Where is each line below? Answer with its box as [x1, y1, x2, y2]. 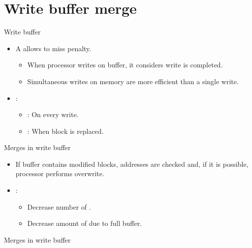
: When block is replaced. [27, 125, 104, 136]
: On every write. [27, 109, 79, 120]
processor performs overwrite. [15, 168, 104, 179]
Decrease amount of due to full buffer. [27, 218, 142, 228]
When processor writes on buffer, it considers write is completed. [27, 60, 223, 70]
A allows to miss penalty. [15, 43, 92, 53]
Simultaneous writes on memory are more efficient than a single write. [27, 76, 239, 86]
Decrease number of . [27, 201, 91, 212]
